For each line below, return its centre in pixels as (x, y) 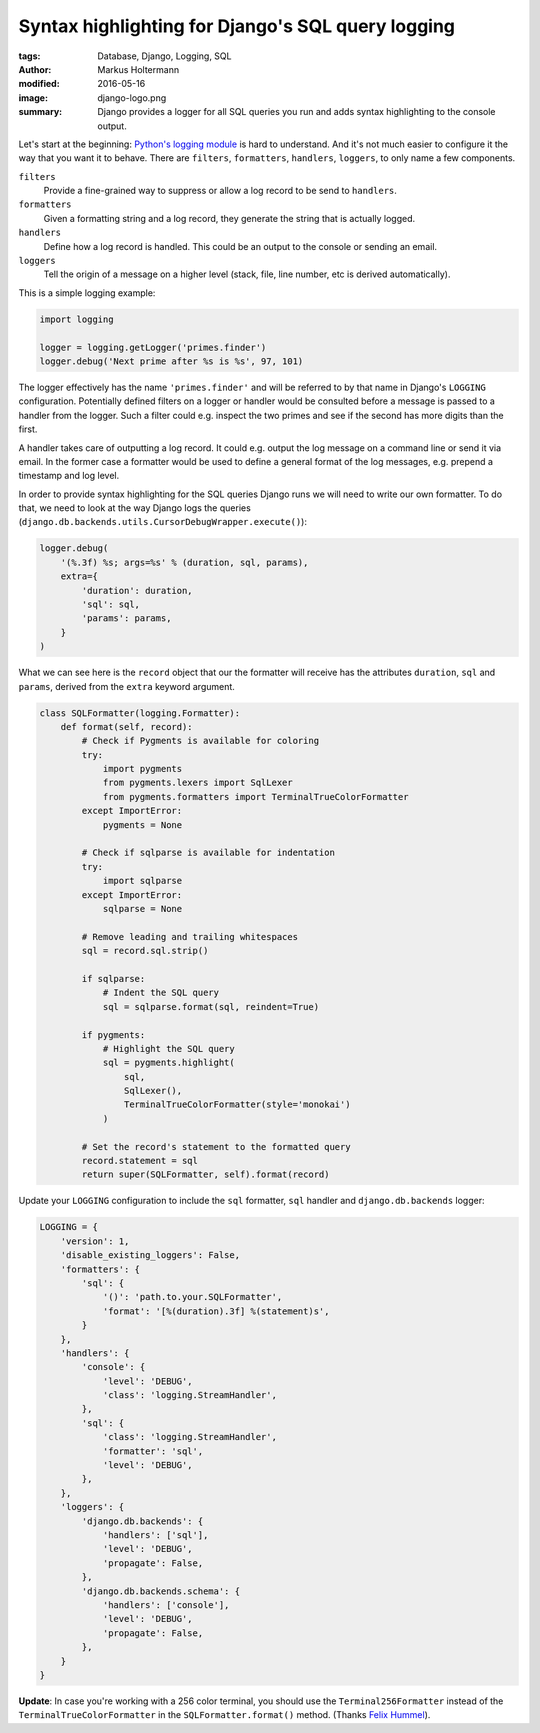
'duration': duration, (137, 590)
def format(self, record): (127, 726)
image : (33, 97)
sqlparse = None (142, 908)
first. (28, 429)
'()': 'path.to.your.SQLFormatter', (192, 1297)
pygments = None (142, 824)
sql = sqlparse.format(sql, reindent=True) (211, 1006)
